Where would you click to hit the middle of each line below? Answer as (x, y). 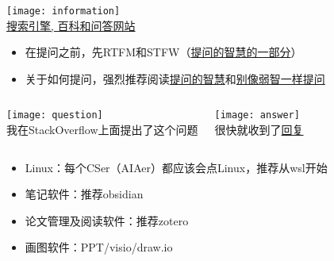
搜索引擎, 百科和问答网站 (71, 25)
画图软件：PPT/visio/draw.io (99, 247)
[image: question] (55, 115)
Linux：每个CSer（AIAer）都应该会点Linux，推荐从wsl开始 (176, 167)
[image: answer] (257, 115)
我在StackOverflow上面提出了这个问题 (102, 130)
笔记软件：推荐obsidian (84, 194)
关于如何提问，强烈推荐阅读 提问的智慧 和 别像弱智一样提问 (175, 78)
